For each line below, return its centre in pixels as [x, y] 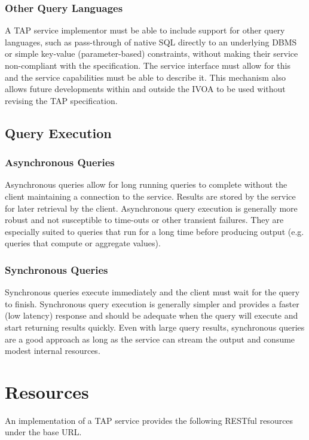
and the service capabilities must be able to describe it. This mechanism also [145, 77]
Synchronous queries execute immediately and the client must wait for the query [152, 292]
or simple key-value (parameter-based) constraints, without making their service [152, 54]
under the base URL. [43, 432]
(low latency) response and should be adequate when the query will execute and [152, 315]
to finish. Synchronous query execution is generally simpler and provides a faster [152, 303]
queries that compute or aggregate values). [83, 243]
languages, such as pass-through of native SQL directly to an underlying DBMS [151, 42]
